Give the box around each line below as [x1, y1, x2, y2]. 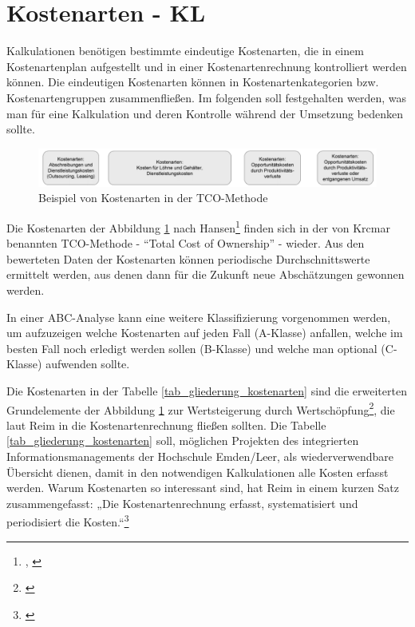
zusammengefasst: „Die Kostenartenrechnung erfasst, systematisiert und [6, 494, 358, 511]
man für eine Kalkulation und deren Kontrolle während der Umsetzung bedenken [6, 105, 403, 121]
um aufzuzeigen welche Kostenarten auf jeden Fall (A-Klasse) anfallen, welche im [6, 324, 403, 341]
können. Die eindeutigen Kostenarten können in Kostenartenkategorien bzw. [6, 73, 379, 90]
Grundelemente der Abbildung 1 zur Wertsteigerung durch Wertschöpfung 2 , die [6, 399, 395, 418]
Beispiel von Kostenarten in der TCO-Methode [38, 189, 268, 206]
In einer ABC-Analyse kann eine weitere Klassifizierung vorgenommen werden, [6, 308, 391, 325]
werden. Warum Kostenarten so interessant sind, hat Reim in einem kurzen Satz [6, 479, 399, 496]
